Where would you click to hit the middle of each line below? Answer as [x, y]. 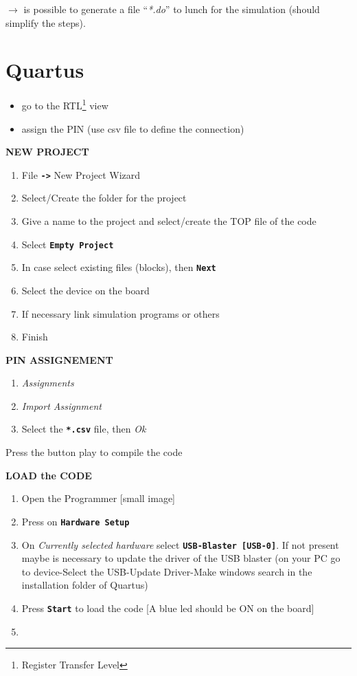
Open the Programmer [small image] [99, 498]
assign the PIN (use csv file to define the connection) [133, 128]
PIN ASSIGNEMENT [59, 359]
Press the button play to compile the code [94, 452]
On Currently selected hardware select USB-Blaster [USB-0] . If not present [180, 544]
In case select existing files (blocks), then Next [119, 267]
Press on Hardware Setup [76, 521]
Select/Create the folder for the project [104, 198]
